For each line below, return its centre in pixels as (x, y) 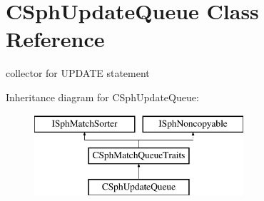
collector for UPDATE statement (78, 73)
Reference (55, 39)
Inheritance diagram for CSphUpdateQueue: (102, 97)
